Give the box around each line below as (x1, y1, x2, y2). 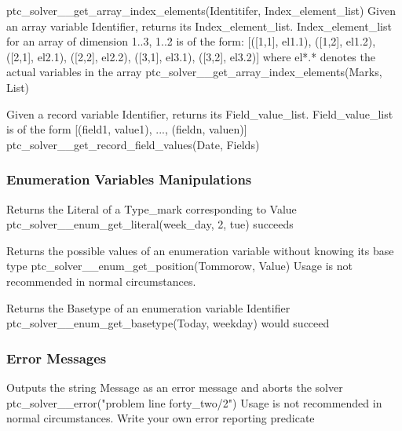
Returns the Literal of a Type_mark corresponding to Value (6, 200, 297, 217)
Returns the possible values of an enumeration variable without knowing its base (6, 242, 394, 258)
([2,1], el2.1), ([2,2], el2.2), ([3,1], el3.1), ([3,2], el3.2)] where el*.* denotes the (6, 48, 375, 64)
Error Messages (6, 348, 107, 367)
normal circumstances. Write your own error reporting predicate (6, 410, 315, 426)
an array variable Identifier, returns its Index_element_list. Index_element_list (6, 17, 392, 34)
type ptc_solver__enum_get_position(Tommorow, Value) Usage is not (6, 258, 353, 274)
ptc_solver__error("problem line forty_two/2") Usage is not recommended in (6, 394, 382, 411)
